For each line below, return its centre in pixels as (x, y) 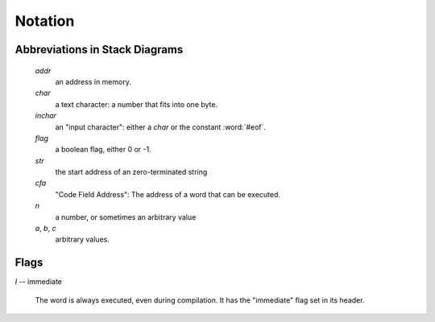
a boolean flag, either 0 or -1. (104, 150)
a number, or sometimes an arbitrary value (126, 217)
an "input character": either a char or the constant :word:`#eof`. (160, 127)
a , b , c (46, 229)
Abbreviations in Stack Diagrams (99, 50)
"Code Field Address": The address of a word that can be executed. (168, 194)
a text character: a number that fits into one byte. (136, 104)
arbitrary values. (83, 239)
